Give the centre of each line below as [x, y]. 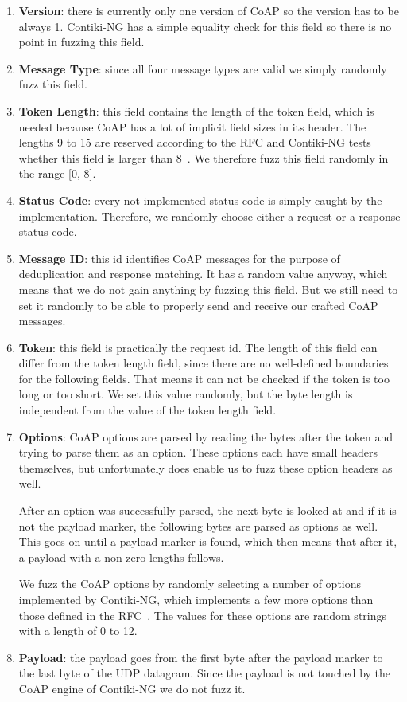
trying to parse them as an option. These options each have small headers [198, 452]
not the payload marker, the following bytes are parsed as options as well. [198, 526]
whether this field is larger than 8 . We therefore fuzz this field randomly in [203, 157]
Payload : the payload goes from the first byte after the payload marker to [201, 657]
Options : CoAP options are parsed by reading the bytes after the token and [206, 436]
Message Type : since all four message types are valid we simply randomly [203, 68]
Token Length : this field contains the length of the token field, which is [196, 110]
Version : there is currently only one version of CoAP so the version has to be [209, 10]
